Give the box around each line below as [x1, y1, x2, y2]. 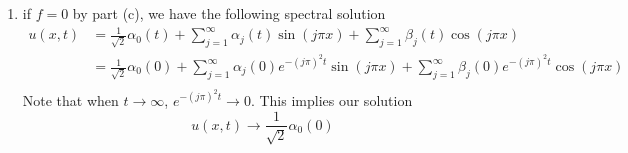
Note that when [22, 89, 119, 110]
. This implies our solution [250, 89, 413, 110]
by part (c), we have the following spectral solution [72, 3, 386, 23]
